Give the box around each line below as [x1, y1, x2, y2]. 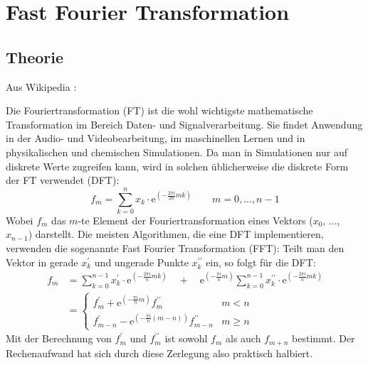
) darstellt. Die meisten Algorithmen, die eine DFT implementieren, [28, 227, 324, 241]
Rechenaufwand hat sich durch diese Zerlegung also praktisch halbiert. [6, 345, 313, 360]
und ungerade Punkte [94, 254, 189, 269]
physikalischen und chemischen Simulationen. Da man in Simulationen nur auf [6, 144, 348, 159]
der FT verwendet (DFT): [6, 173, 120, 187]
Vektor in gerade [6, 254, 78, 269]
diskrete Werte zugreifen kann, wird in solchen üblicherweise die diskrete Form [6, 158, 349, 173]
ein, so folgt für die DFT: [206, 254, 316, 269]
